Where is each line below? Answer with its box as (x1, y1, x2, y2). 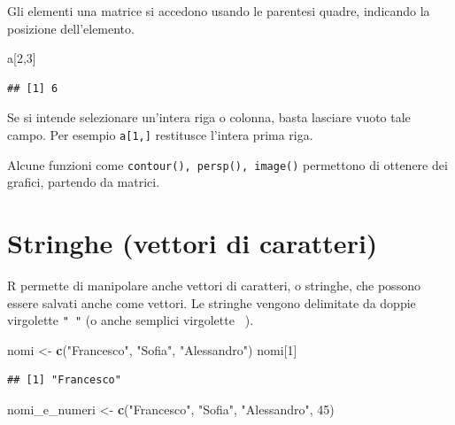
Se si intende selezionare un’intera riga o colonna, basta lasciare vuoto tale (7, 108, 411, 127)
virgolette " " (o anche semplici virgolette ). (7, 311, 254, 329)
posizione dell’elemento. (7, 19, 135, 37)
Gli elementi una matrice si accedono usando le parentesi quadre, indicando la (7, 2, 430, 19)
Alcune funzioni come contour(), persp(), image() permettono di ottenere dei (7, 155, 448, 174)
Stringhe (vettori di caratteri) (7, 225, 378, 261)
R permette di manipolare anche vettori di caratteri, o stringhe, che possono (7, 276, 420, 294)
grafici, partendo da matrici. (7, 173, 160, 191)
